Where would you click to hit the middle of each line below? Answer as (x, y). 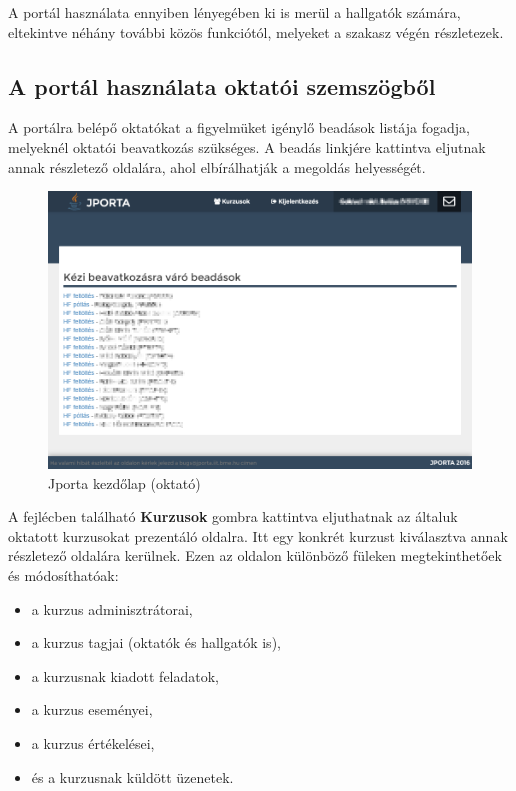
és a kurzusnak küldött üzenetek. (132, 776)
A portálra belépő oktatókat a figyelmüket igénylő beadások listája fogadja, (239, 127)
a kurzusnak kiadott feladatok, (125, 675)
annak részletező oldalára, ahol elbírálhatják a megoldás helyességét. (217, 166)
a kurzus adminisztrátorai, (112, 608)
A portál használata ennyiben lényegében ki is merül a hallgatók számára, (234, 12)
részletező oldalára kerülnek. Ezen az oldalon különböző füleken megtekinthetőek (255, 555)
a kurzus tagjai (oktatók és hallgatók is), (156, 642)
